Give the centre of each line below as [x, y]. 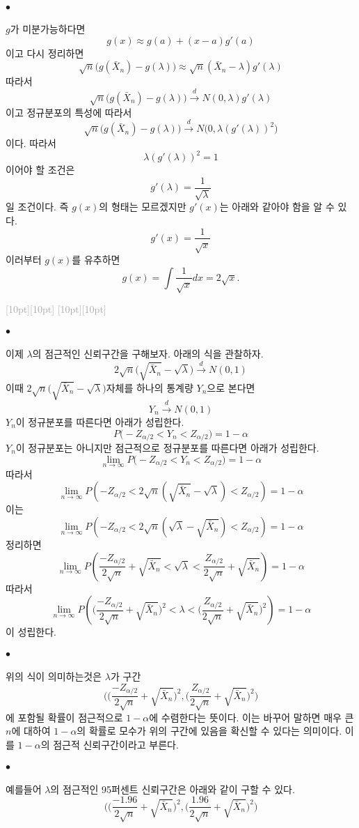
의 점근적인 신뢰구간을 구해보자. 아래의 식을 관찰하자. [148, 354]
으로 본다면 [231, 387]
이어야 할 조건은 [40, 170]
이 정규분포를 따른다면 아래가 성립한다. [100, 421]
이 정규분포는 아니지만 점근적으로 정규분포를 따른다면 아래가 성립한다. [167, 448]
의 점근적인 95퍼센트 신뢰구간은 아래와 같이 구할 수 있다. [173, 789]
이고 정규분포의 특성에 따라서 [69, 112]
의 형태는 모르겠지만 [143, 207]
